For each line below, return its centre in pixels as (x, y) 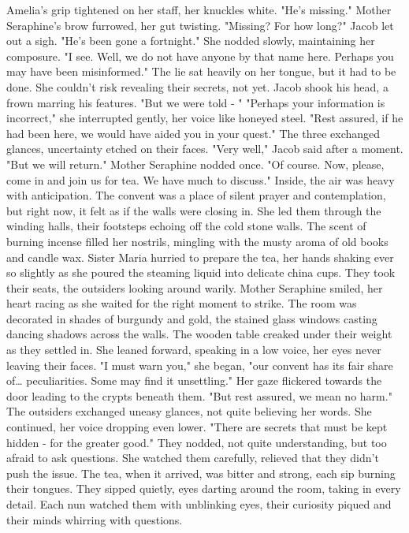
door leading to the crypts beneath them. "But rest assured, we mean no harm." (199, 395)
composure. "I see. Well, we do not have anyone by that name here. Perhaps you (200, 56)
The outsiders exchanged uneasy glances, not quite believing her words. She (189, 411)
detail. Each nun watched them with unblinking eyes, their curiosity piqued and (199, 504)
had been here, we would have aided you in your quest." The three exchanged (193, 133)
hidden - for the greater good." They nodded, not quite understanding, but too (197, 442)
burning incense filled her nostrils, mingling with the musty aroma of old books (197, 241)
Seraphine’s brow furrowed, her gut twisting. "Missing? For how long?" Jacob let (200, 25)
